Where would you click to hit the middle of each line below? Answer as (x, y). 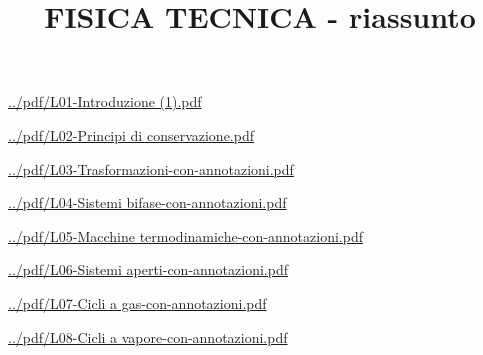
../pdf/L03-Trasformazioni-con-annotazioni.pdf (151, 168)
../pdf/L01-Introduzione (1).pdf (105, 101)
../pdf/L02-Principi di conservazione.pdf (131, 134)
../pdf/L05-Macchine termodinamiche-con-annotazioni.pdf (185, 235)
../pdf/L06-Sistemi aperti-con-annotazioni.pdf (148, 269)
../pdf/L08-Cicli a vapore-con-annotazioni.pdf (148, 336)
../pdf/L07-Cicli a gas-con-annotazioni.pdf (137, 302)
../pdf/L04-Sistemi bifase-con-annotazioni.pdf (147, 202)
